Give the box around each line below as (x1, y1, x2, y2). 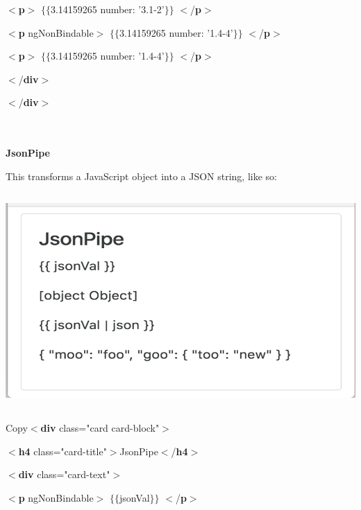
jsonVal (119, 490, 150, 504)
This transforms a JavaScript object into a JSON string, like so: (6, 168, 277, 183)
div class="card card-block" (40, 420, 160, 434)
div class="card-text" (18, 467, 110, 482)
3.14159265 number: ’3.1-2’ (50, 2, 165, 16)
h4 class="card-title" (18, 443, 107, 458)
